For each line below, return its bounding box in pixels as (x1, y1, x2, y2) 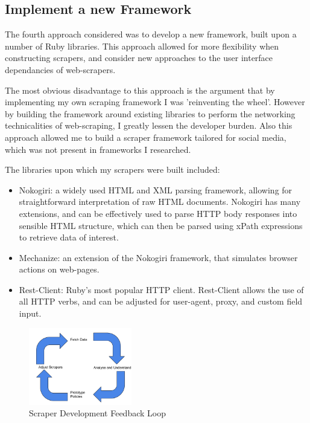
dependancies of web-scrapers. (5, 63, 116, 76)
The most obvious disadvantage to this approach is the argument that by (5, 83, 275, 96)
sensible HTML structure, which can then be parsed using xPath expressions (19, 219, 303, 231)
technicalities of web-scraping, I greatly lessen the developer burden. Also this (5, 119, 293, 132)
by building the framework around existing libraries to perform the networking (5, 107, 296, 120)
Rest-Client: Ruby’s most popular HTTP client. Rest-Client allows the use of (19, 283, 304, 295)
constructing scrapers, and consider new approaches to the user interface (5, 51, 273, 64)
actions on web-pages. (19, 263, 100, 276)
